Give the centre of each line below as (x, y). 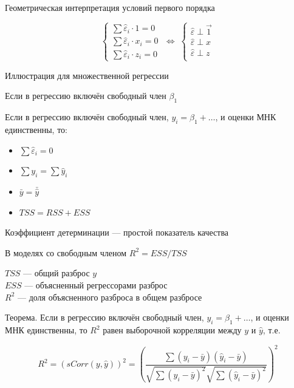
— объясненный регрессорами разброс (96, 285)
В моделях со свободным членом (66, 252)
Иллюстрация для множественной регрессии (87, 75)
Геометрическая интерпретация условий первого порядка (110, 7)
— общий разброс (56, 273)
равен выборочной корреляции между (172, 330)
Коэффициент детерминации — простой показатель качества (117, 232)
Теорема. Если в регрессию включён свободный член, (104, 317)
